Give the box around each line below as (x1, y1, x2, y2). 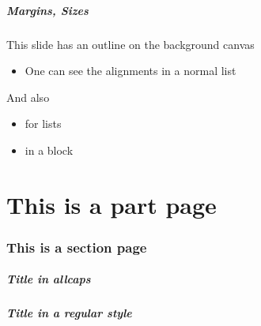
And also (6, 88, 50, 105)
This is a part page (6, 188, 217, 220)
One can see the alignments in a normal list (25, 62, 236, 79)
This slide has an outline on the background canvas (6, 36, 255, 52)
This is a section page (6, 237, 147, 257)
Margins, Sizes (6, 2, 89, 18)
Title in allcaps (6, 271, 91, 287)
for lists (25, 115, 62, 132)
